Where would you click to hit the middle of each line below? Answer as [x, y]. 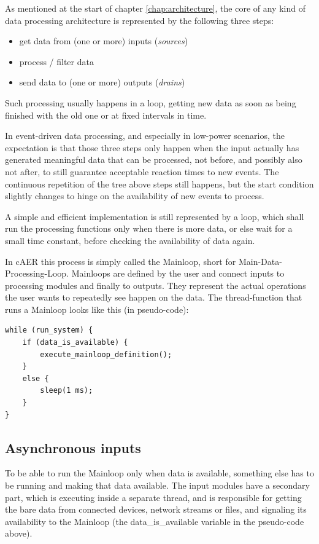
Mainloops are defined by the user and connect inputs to [178, 273]
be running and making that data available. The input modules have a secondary [157, 485]
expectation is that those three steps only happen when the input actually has [152, 147]
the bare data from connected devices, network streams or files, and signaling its [156, 509]
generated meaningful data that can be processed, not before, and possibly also [154, 160]
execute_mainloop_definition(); [106, 354]
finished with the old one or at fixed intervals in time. [106, 115]
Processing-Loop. [37, 273]
